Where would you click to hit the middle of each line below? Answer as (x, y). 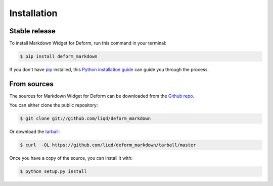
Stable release (32, 31)
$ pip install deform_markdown (59, 56)
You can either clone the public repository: (54, 105)
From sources (32, 84)
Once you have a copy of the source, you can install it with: (71, 158)
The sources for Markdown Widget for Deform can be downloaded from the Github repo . (102, 96)
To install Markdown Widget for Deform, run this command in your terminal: (88, 43)
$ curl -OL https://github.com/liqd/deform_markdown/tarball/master (108, 145)
